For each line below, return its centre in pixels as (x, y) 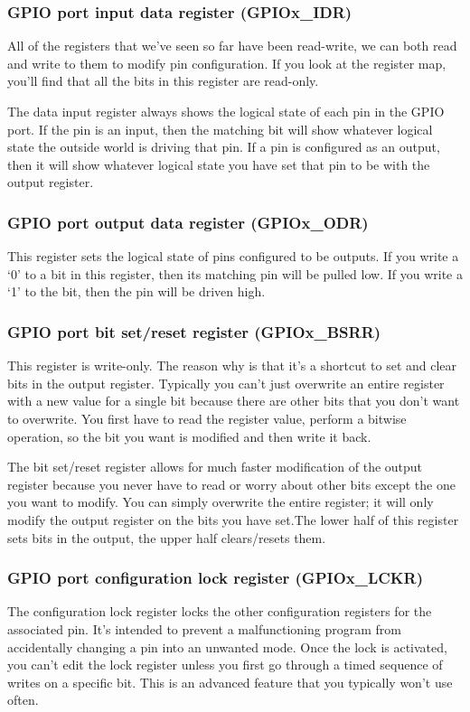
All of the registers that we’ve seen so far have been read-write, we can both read (232, 46)
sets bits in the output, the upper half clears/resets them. (167, 537)
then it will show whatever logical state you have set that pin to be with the (219, 164)
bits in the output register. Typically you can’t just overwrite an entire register (226, 383)
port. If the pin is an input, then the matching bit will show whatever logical (220, 129)
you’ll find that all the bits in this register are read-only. (163, 81)
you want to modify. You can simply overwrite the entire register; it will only (221, 502)
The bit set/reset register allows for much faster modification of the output (215, 467)
